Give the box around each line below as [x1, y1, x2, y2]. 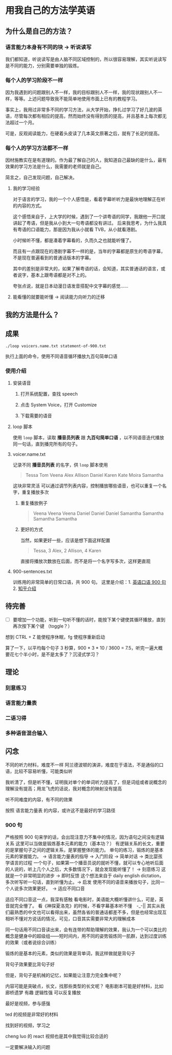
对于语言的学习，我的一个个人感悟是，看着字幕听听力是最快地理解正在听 [12, 196, 165, 202]
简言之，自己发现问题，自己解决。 [5, 174, 77, 180]
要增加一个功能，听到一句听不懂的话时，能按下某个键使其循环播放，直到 [12, 616, 165, 622]
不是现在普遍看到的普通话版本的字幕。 [12, 255, 94, 261]
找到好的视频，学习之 [5, 1022, 50, 1028]
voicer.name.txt [12, 451, 46, 457]
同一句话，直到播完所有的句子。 [12, 440, 80, 447]
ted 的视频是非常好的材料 [5, 1011, 59, 1017]
